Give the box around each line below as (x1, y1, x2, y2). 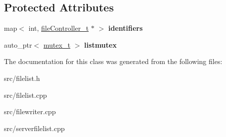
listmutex (84, 39, 117, 50)
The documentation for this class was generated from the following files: (4, 56, 223, 67)
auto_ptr (4, 39, 32, 50)
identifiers (108, 23, 143, 33)
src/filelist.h (4, 72, 40, 83)
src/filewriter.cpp (4, 106, 56, 117)
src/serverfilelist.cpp (4, 123, 65, 133)
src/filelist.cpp (4, 89, 47, 100)
